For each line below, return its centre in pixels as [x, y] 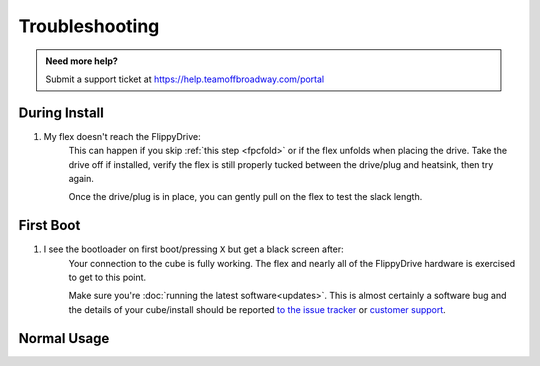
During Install [61, 112]
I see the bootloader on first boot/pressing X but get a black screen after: [193, 249]
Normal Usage [64, 338]
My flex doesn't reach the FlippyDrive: [122, 136]
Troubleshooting [89, 26]
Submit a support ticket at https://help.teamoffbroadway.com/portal [185, 79]
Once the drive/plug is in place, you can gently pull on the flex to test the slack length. [245, 197]
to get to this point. [107, 277]
